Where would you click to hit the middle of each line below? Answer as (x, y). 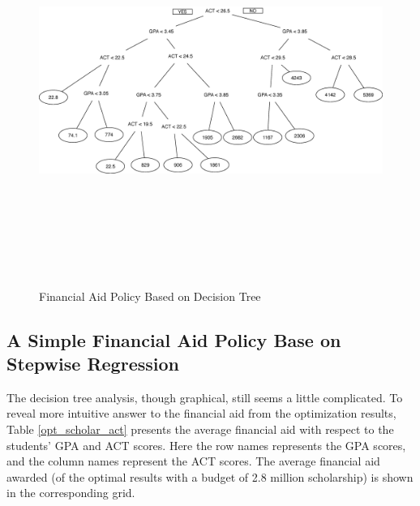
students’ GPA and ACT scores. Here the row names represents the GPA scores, (206, 445)
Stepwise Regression (93, 363)
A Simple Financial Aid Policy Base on (174, 339)
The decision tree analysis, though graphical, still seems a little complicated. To (205, 397)
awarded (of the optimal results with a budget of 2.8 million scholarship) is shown (210, 476)
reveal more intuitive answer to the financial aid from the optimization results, (201, 413)
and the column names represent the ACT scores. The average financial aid (193, 461)
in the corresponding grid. (71, 493)
